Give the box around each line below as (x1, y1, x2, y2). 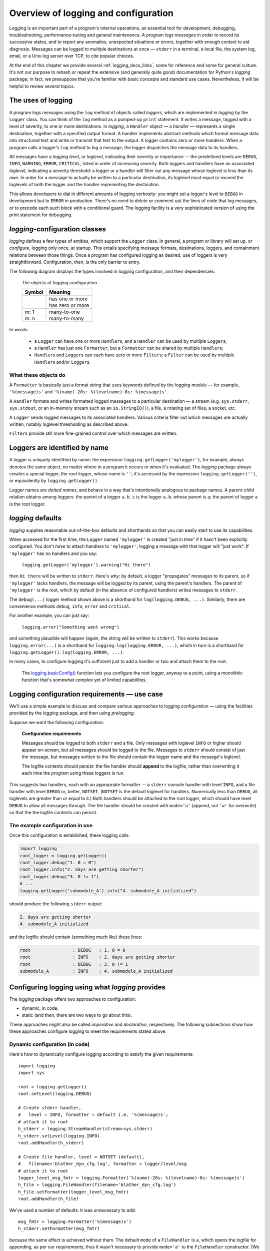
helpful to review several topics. (9, 83, 75, 89)
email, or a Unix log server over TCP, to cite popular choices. (9, 53, 134, 59)
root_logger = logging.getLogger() (19, 853, 107, 858)
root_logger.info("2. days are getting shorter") (19, 867, 144, 873)
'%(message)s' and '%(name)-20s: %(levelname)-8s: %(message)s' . (9, 389, 168, 395)
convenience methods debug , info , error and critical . (9, 603, 131, 609)
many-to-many (49, 315, 84, 322)
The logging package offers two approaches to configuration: (9, 996, 136, 1002)
